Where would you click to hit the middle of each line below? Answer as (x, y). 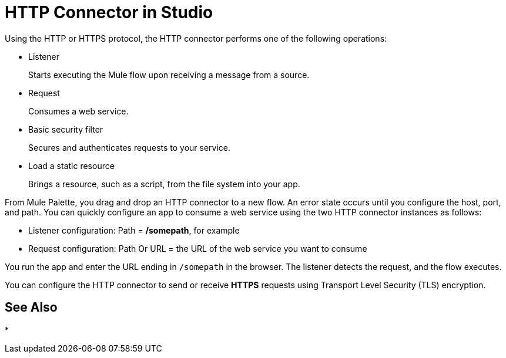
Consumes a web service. (78, 111)
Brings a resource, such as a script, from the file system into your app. (164, 184)
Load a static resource (71, 166)
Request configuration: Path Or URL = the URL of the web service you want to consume (198, 248)
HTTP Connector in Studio (109, 12)
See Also (31, 308)
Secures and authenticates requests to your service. (130, 147)
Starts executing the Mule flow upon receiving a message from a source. (169, 75)
